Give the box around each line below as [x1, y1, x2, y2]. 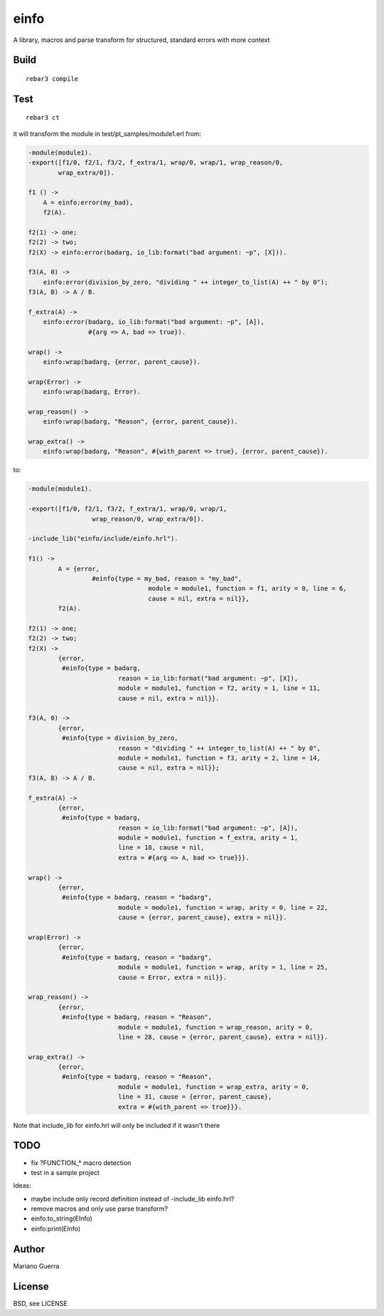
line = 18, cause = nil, [117, 844, 205, 852]
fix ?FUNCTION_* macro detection [31, 1158, 132, 1167]
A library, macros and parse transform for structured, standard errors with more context [13, 36, 270, 44]
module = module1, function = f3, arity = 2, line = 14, [117, 753, 321, 762]
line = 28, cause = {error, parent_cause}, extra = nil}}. [117, 1033, 329, 1041]
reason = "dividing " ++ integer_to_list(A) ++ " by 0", [117, 744, 321, 752]
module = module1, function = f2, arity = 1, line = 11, [117, 684, 321, 692]
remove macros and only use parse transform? [31, 1204, 169, 1213]
